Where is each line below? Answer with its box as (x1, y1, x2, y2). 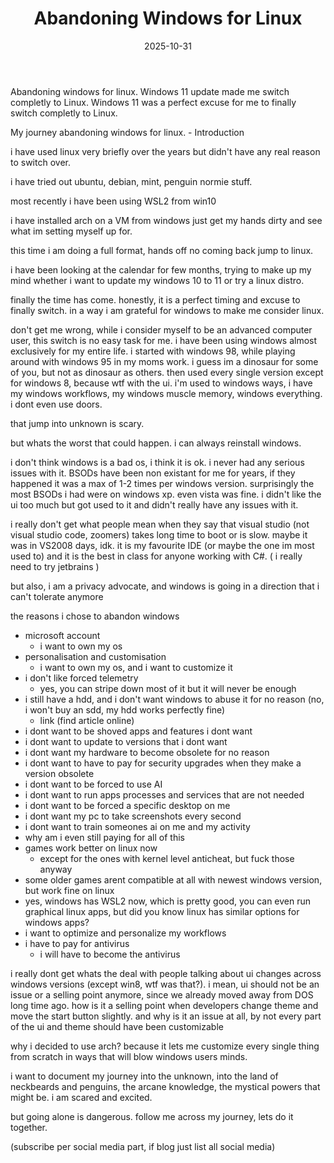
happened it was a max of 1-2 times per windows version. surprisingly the (10, 477, 315, 489)
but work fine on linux (24, 884, 115, 896)
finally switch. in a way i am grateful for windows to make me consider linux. (10, 304, 325, 316)
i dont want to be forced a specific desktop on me (24, 799, 231, 811)
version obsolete (24, 767, 95, 779)
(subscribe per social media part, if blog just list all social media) (10, 1140, 276, 1152)
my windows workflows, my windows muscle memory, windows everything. (10, 387, 323, 399)
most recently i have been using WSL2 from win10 (10, 195, 217, 207)
